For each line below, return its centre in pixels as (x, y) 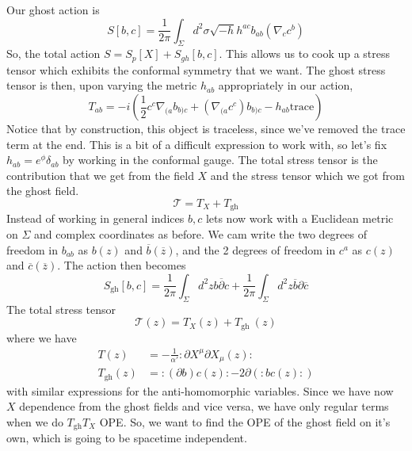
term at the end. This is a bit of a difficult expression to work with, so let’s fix (197, 144)
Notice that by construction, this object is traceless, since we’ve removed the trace (206, 129)
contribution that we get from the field (100, 175)
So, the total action (53, 54)
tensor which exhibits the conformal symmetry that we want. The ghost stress (196, 69)
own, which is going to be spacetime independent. (127, 438)
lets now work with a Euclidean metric (299, 218)
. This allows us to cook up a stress (305, 54)
